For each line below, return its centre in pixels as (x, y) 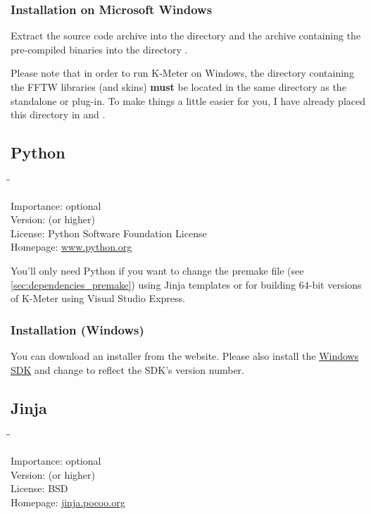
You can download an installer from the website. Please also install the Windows (185, 355)
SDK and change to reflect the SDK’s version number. (127, 369)
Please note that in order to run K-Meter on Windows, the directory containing (182, 73)
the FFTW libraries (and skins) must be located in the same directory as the (178, 87)
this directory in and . (58, 114)
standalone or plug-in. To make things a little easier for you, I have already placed (188, 100)
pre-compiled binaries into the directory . (99, 49)
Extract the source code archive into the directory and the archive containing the (186, 36)
